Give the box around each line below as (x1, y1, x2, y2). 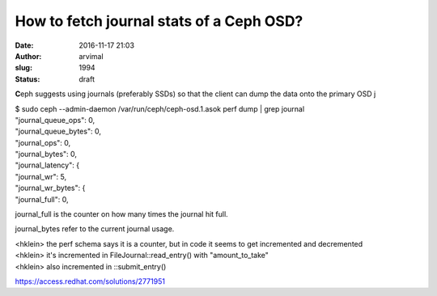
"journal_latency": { (15, 160, 80, 170)
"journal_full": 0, (15, 194, 69, 204)
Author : (15, 51, 42, 61)
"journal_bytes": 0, (15, 150, 77, 159)
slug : (15, 63, 32, 73)
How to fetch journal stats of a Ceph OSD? (15, 12, 303, 30)
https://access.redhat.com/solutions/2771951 (15, 276, 166, 286)
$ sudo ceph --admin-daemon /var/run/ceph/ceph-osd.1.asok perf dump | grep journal (15, 104, 305, 113)
